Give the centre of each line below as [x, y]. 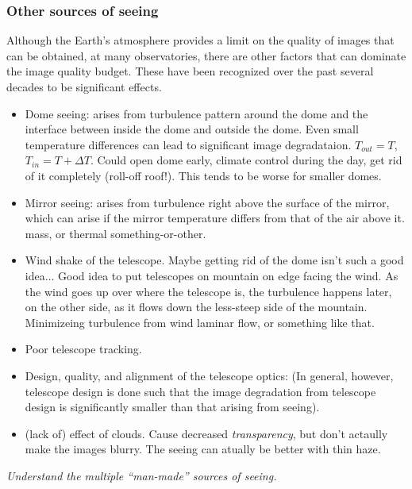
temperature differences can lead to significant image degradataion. [188, 144]
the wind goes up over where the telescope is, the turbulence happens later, [208, 291]
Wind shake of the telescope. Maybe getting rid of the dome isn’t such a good [214, 260]
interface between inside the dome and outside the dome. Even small [192, 129]
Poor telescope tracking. [83, 349]
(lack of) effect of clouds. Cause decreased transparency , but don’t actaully [206, 433]
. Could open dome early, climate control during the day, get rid [246, 160]
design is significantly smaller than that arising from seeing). [172, 407]
